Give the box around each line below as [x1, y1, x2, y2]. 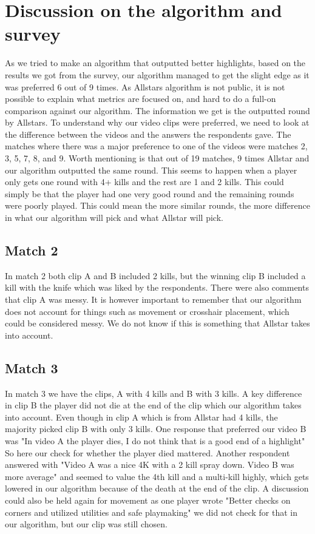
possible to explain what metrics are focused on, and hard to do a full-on [5, 92, 276, 105]
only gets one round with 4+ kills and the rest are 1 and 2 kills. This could [5, 175, 284, 188]
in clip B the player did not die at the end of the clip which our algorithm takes [5, 399, 302, 411]
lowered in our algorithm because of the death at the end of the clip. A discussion [5, 482, 309, 495]
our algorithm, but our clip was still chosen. [5, 518, 168, 530]
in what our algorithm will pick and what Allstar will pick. [5, 211, 223, 224]
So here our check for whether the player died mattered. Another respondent [5, 446, 290, 459]
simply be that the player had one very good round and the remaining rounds [5, 187, 294, 200]
